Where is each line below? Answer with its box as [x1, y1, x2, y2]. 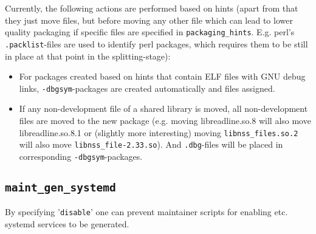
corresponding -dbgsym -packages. [19, 150, 143, 162]
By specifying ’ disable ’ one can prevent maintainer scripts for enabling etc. [5, 205, 288, 218]
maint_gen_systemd [5, 181, 116, 194]
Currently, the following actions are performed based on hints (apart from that [5, 2, 298, 14]
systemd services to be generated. [5, 217, 129, 230]
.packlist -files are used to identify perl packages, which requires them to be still [5, 37, 308, 50]
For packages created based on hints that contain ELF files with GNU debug [19, 70, 306, 83]
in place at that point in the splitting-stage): [5, 49, 171, 62]
